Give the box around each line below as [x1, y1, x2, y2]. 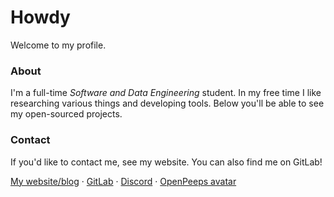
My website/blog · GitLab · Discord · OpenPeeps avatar [10, 175, 237, 187]
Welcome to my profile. [10, 39, 107, 51]
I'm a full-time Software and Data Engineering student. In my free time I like [10, 87, 322, 99]
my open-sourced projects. [10, 108, 123, 120]
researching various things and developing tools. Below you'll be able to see [10, 97, 325, 110]
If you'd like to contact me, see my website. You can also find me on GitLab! [10, 156, 323, 168]
